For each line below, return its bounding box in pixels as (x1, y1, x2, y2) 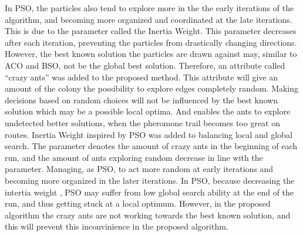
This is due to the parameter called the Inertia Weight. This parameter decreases (5, 25, 297, 37)
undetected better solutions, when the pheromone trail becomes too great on (5, 116, 280, 129)
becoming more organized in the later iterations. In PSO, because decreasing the (5, 174, 295, 186)
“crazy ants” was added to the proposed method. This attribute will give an (5, 70, 278, 83)
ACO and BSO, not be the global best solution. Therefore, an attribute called (5, 59, 285, 71)
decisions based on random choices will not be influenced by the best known (5, 93, 278, 106)
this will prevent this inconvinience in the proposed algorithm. (5, 220, 228, 232)
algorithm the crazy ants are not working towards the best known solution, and (5, 208, 291, 221)
